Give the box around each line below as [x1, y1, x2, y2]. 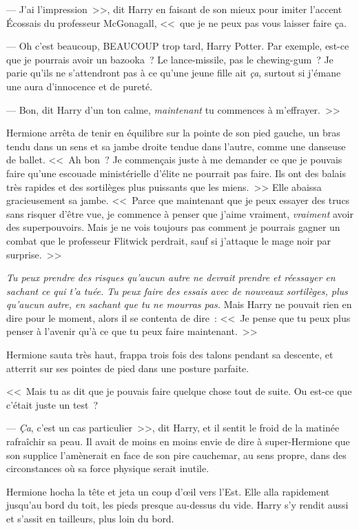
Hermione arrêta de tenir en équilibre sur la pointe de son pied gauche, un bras [6, 125, 340, 140]
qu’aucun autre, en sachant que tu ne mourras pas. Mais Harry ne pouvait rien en [6, 297, 352, 312]
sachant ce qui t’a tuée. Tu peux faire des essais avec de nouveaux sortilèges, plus [6, 283, 348, 298]
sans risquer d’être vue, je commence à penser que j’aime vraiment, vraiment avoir [6, 206, 353, 221]
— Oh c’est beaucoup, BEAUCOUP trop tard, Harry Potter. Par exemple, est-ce [6, 39, 349, 53]
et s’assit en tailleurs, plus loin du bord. [6, 511, 174, 525]
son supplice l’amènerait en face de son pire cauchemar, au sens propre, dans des [6, 447, 347, 462]
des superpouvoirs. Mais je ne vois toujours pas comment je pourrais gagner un [6, 220, 340, 234]
